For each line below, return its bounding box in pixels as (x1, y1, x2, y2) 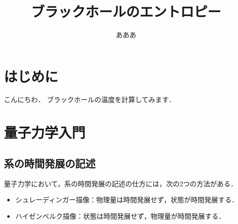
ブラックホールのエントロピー (31, 1, 221, 21)
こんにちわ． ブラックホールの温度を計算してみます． (4, 94, 175, 104)
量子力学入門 (4, 122, 86, 142)
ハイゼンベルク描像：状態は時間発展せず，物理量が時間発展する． (15, 211, 225, 221)
